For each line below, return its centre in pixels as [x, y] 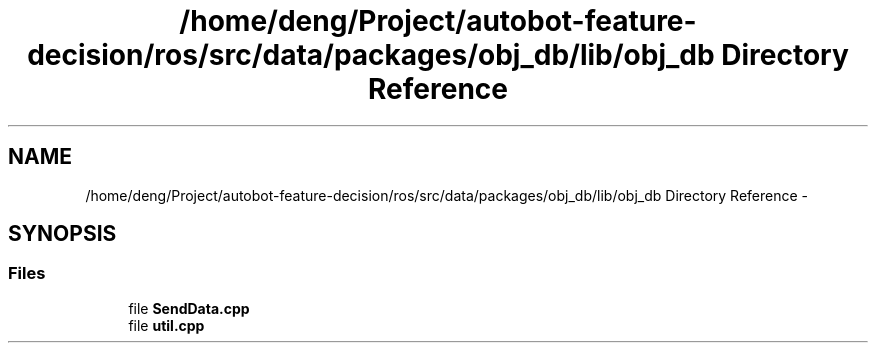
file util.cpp [166, 325]
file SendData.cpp [189, 308]
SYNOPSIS [62, 234]
